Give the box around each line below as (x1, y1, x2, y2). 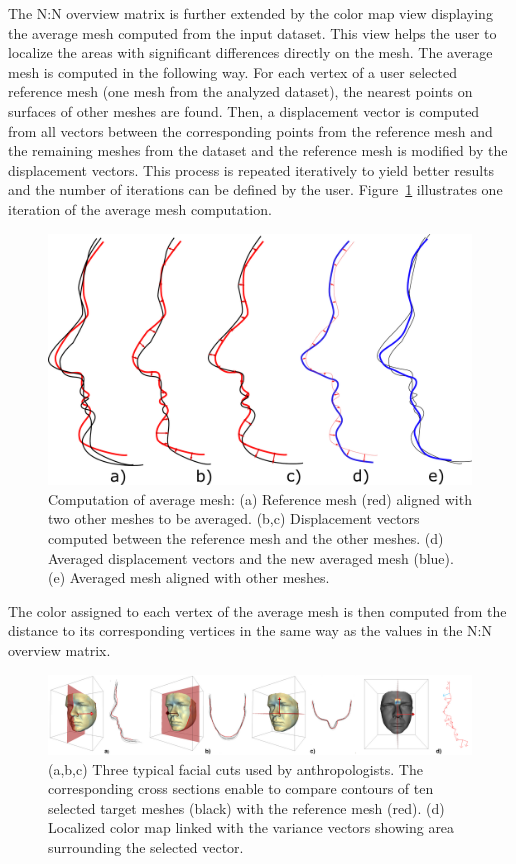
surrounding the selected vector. (48, 836, 244, 857)
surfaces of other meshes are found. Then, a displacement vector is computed (8, 100, 480, 121)
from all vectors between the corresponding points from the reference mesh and (8, 120, 493, 141)
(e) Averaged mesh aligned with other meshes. (48, 567, 330, 588)
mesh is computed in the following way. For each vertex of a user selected (8, 61, 457, 82)
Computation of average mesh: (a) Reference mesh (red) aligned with (48, 488, 472, 509)
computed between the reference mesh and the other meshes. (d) (48, 528, 444, 549)
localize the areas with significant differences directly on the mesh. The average (8, 42, 493, 63)
